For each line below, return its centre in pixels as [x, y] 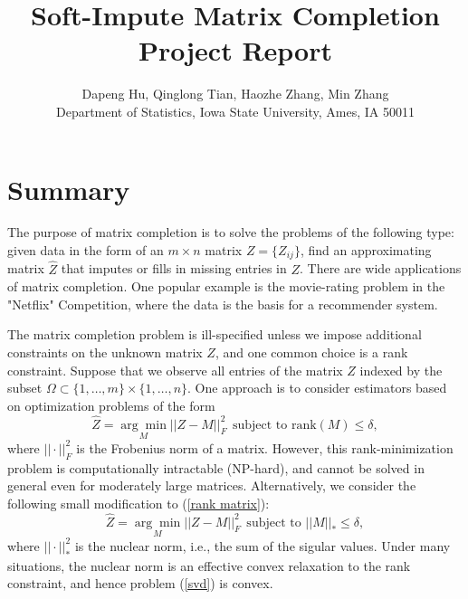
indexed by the [401, 370]
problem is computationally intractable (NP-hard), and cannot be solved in [216, 467]
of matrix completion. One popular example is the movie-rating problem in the [226, 286]
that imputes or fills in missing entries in [174, 268]
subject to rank [274, 425]
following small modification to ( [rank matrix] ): [138, 503]
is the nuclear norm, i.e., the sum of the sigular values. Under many [263, 545]
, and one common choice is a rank [311, 352]
